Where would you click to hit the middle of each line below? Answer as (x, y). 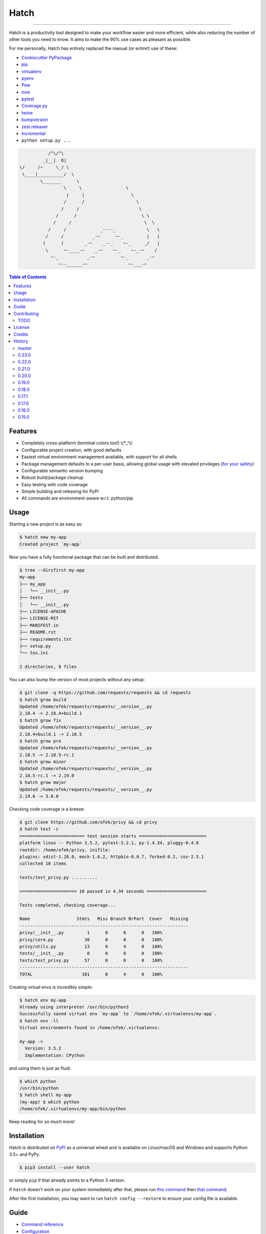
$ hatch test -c (39, 829)
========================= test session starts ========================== (113, 836)
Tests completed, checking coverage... (67, 905)
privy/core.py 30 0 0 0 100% (91, 940)
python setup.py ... (46, 140)
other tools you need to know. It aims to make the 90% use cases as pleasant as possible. (100, 39)
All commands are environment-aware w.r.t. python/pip (77, 498)
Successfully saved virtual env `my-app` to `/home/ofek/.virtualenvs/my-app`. (118, 1014)
